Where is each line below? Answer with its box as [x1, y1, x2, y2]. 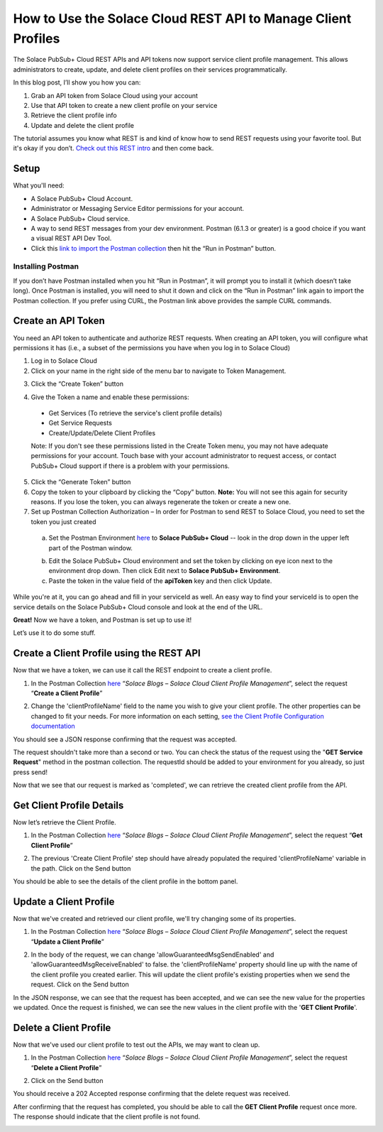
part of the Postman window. [48, 543, 133, 552]
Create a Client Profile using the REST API [13, 647, 201, 660]
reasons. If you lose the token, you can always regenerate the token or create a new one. [30, 498, 291, 506]
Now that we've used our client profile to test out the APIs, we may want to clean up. [13, 1040, 260, 1049]
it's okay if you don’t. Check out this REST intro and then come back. [13, 144, 214, 153]
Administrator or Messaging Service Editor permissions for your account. [30, 205, 245, 213]
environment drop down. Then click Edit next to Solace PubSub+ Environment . [48, 567, 281, 575]
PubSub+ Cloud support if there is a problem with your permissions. [30, 462, 230, 470]
